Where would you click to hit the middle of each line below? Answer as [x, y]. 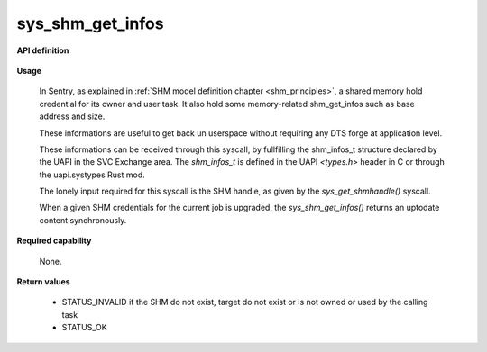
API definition [43, 50]
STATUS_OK [84, 328]
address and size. [72, 116]
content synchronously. [83, 220]
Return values [44, 282]
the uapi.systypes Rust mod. [92, 175]
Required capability [54, 241]
